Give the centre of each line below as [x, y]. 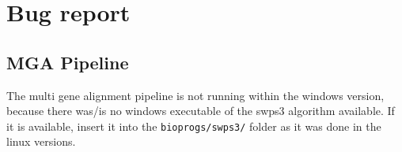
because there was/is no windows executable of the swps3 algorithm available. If [201, 111]
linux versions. [41, 141]
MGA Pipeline [68, 62]
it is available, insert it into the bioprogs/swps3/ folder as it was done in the [194, 126]
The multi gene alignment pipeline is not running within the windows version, [195, 95]
